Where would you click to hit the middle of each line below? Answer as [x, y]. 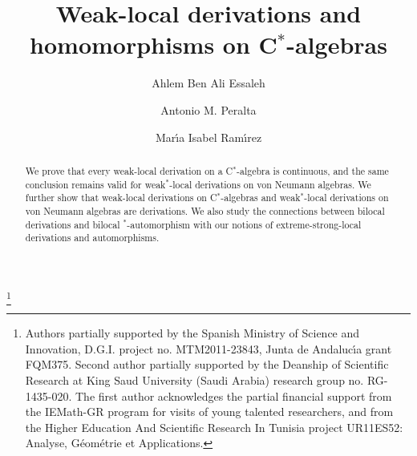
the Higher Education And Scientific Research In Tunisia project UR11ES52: [214, 427]
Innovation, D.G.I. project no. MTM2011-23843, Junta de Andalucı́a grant [208, 348]
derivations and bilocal [73, 224]
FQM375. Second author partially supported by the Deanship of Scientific [207, 364]
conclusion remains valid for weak [95, 184]
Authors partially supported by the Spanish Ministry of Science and [192, 333]
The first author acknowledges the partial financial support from [234, 395]
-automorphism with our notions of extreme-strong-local [244, 224]
